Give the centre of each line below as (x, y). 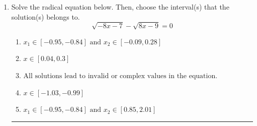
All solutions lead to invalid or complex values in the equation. (120, 76)
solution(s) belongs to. (46, 16)
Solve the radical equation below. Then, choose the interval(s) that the (120, 7)
